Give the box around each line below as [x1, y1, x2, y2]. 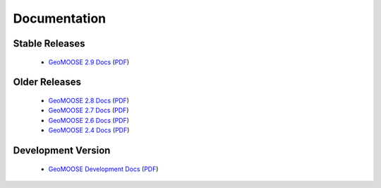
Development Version [13, 144, 111, 156]
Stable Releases [13, 37, 85, 49]
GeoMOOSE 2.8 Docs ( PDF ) [48, 96, 130, 105]
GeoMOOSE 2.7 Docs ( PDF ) [48, 106, 129, 114]
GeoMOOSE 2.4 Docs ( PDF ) [48, 126, 130, 134]
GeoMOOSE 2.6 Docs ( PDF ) [48, 116, 130, 124]
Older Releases [13, 76, 81, 88]
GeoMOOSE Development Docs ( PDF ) [48, 165, 159, 173]
